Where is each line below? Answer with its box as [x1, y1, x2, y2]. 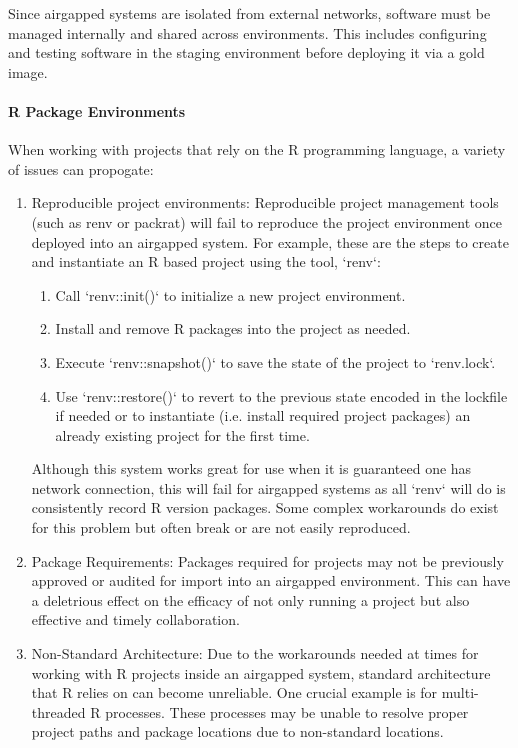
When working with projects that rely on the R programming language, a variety [8, 139, 506, 160]
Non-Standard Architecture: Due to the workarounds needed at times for [31, 643, 479, 664]
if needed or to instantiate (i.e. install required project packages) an [55, 405, 471, 426]
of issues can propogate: [8, 158, 154, 179]
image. [8, 61, 48, 82]
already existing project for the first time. [55, 424, 310, 445]
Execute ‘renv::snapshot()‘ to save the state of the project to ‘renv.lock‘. [55, 351, 496, 372]
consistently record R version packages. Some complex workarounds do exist [31, 497, 499, 518]
